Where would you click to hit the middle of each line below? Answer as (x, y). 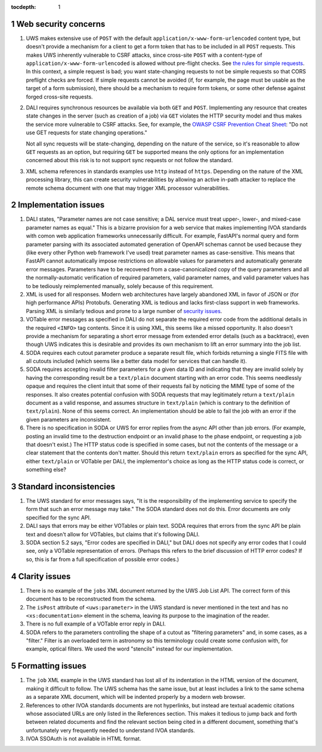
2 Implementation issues (58, 205)
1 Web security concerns (58, 24)
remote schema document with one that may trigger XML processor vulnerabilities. (128, 188)
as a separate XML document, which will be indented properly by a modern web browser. (136, 697)
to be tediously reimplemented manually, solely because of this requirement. (120, 286)
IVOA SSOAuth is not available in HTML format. (83, 739)
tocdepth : (24, 7)
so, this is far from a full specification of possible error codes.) (103, 559)
